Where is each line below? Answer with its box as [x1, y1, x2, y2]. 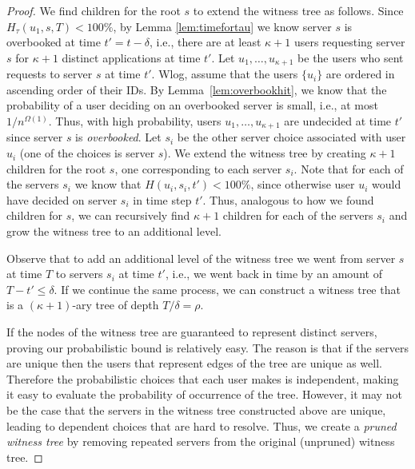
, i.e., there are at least [150, 34, 261, 50]
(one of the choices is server [19, 145, 155, 161]
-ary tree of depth [72, 296, 159, 313]
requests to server [6, 66, 93, 82]
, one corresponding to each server [114, 160, 282, 177]
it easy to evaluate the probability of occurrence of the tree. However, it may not [6, 386, 402, 403]
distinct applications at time [62, 49, 201, 66]
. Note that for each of [293, 160, 404, 177]
